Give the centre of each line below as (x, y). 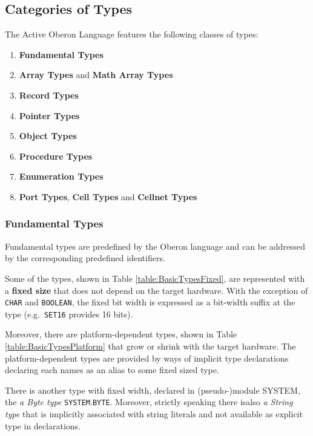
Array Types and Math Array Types (96, 75)
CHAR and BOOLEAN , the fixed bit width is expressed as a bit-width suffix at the (150, 302)
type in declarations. (43, 425)
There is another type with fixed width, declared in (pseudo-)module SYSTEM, (153, 390)
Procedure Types (56, 156)
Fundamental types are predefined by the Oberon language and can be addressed (155, 246)
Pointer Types (49, 115)
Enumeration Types (61, 176)
